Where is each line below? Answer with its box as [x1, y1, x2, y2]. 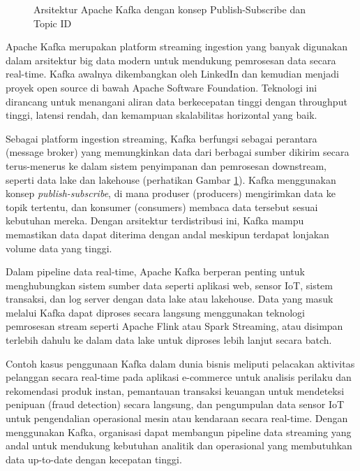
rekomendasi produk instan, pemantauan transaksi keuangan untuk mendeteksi [6, 383, 345, 398]
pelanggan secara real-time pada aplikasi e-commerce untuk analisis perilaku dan [6, 370, 352, 384]
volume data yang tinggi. [6, 240, 112, 255]
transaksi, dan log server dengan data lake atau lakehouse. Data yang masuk [6, 291, 333, 306]
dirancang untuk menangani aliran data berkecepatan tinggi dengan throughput [6, 94, 347, 108]
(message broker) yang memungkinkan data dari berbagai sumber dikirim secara [6, 145, 350, 159]
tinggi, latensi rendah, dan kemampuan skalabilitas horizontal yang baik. [6, 108, 317, 122]
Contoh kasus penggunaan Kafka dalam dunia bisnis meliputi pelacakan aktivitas [6, 356, 355, 370]
